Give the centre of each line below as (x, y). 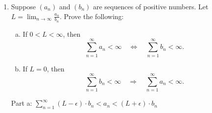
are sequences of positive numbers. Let (151, 6)
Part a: (22, 103)
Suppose (24, 6)
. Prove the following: (92, 16)
